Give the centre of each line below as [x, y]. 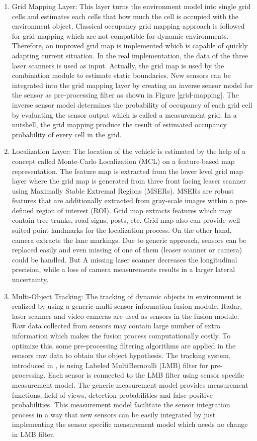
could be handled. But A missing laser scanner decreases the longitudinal [124, 259]
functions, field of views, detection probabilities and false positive [112, 394]
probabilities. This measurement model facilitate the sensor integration [121, 405]
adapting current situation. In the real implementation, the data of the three [130, 55]
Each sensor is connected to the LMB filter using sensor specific [146, 375]
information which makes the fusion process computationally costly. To [121, 335]
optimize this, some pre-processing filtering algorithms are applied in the [124, 345]
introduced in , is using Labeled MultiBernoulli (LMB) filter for [110, 365]
